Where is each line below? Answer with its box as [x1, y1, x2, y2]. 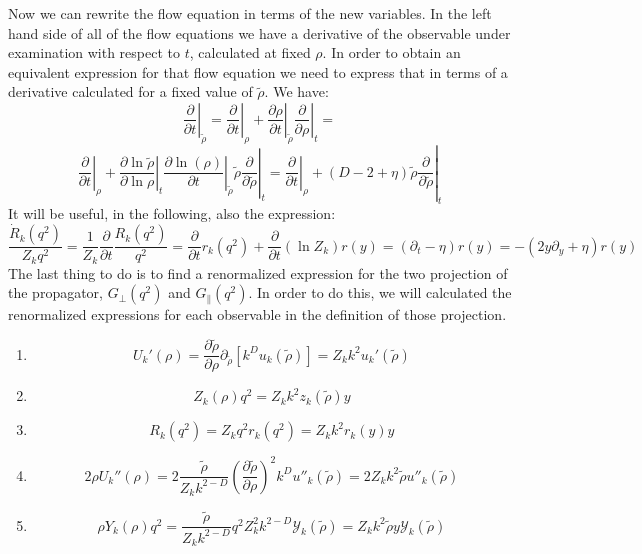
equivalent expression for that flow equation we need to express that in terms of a [8, 61, 508, 82]
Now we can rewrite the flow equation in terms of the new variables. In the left [8, 3, 492, 23]
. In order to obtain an [322, 42, 461, 63]
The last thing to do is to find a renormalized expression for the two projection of [8, 262, 508, 283]
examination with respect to [8, 42, 181, 63]
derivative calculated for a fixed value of [8, 81, 253, 102]
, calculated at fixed [189, 42, 311, 63]
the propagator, [8, 282, 103, 303]
